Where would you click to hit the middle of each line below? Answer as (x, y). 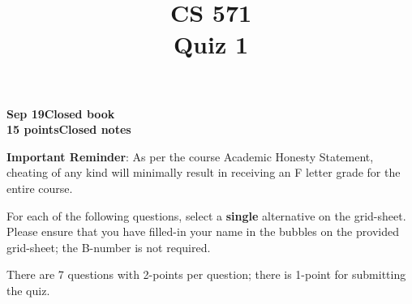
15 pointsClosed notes (69, 129)
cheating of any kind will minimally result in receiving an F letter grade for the (204, 172)
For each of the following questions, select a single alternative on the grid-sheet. (206, 215)
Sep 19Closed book (61, 113)
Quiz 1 (211, 44)
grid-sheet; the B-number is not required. (109, 247)
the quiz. (28, 290)
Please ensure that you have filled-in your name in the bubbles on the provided (203, 231)
